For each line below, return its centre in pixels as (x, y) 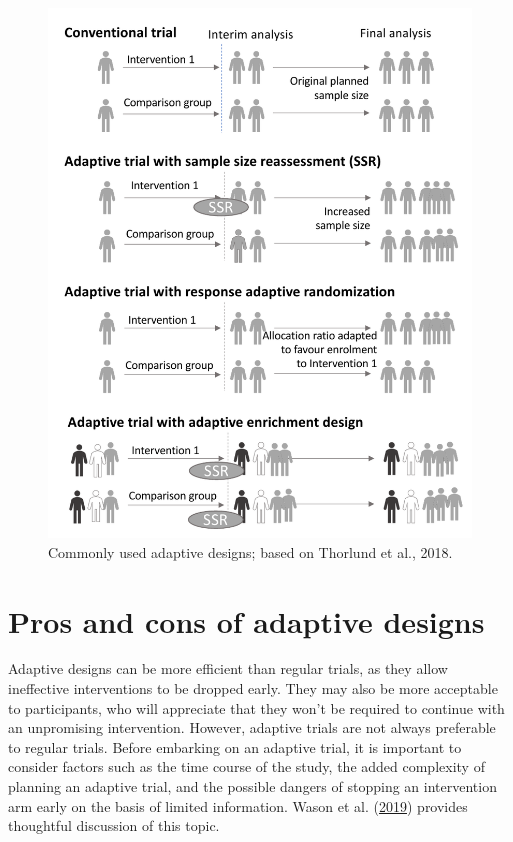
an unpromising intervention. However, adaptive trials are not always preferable (252, 727)
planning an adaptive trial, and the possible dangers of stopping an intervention (252, 786)
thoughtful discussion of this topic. (114, 825)
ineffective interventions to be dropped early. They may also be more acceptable (253, 688)
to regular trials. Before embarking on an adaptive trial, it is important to (235, 746)
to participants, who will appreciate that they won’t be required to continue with (256, 707)
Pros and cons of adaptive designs (246, 620)
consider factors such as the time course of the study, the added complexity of (246, 766)
